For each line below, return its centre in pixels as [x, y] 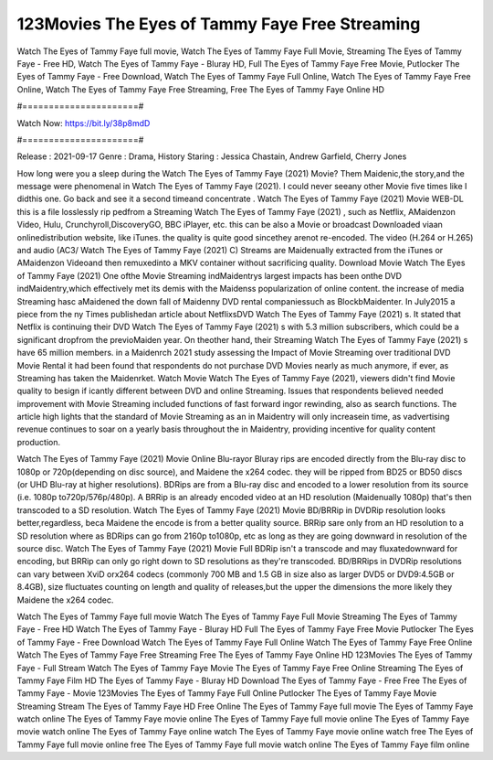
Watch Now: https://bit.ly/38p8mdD [84, 123]
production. [39, 442]
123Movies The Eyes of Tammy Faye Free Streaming [219, 24]
